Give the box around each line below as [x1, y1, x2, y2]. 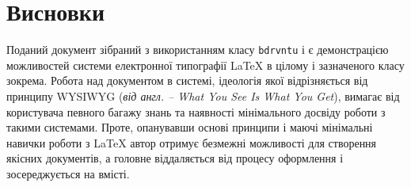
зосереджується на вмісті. [6, 165, 130, 181]
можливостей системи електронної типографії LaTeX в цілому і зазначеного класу [6, 56, 405, 73]
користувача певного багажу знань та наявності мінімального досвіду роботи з [6, 103, 386, 120]
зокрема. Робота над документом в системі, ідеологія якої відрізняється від [6, 72, 368, 89]
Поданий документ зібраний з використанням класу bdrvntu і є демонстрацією [6, 41, 389, 58]
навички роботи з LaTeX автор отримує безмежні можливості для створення [6, 134, 377, 151]
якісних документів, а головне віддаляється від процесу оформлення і [6, 150, 344, 166]
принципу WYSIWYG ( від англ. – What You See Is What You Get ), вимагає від [6, 87, 400, 104]
